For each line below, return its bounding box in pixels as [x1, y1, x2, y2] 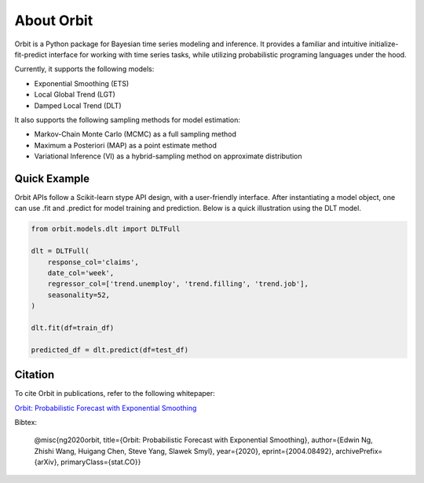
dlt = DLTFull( [31, 247, 90, 256]
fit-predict [14, 49, 47, 59]
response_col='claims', [47, 257, 139, 267]
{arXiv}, [34, 457, 59, 467]
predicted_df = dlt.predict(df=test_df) [31, 345, 188, 354]
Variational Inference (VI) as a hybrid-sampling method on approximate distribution [34, 151, 302, 161]
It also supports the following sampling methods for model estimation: [14, 114, 241, 125]
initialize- [369, 39, 399, 49]
